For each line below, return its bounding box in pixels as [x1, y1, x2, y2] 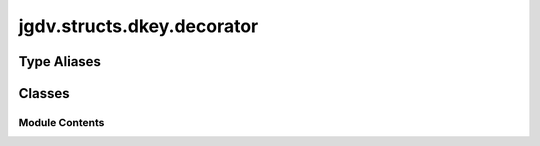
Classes [18, 85, 70, 102]
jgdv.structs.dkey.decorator [18, 15, 259, 37]
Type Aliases [18, 53, 102, 70]
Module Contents [18, 115, 105, 129]
